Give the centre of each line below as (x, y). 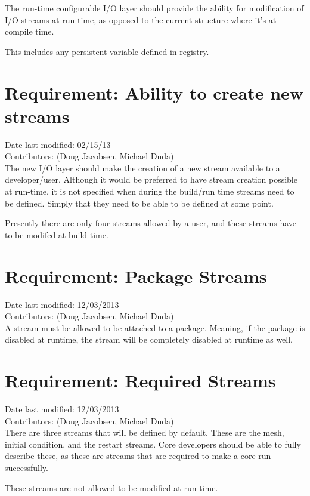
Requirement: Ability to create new (154, 92)
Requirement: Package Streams (136, 275)
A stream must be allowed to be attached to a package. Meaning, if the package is (155, 327)
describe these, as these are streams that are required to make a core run (138, 456)
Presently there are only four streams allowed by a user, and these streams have (151, 223)
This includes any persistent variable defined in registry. (107, 51)
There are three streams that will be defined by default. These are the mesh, (145, 432)
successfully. (27, 468)
